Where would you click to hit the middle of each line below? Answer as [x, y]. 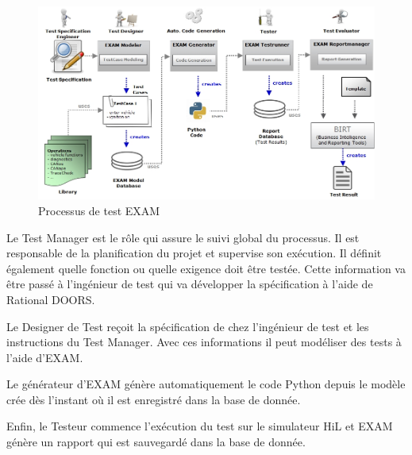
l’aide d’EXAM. [45, 357]
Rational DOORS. [51, 299]
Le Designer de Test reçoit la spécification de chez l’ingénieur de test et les [188, 326]
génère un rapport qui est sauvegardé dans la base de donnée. [156, 442]
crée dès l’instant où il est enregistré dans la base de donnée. [154, 399]
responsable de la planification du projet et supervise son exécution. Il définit [194, 253]
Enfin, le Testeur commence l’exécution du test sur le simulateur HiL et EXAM [200, 426]
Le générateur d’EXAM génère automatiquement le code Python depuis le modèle [206, 384]
